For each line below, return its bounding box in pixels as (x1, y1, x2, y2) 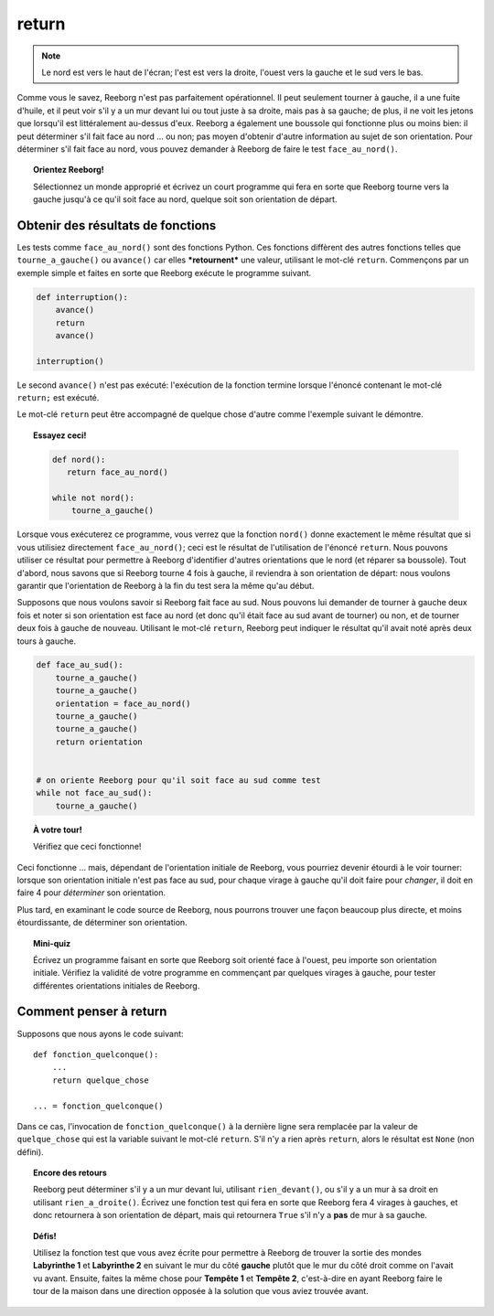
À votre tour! (33, 824, 82, 835)
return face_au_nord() (66, 467, 168, 477)
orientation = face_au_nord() (55, 698, 191, 709)
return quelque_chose (51, 1075, 150, 1086)
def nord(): (51, 454, 106, 465)
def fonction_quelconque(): (33, 1049, 159, 1060)
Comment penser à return (16, 1004, 167, 1020)
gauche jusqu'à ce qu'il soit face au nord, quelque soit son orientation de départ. (33, 194, 338, 205)
